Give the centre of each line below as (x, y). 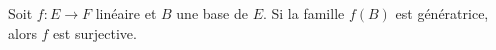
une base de (212, 13)
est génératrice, (442, 13)
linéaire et (126, 13)
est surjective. (95, 32)
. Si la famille (303, 13)
